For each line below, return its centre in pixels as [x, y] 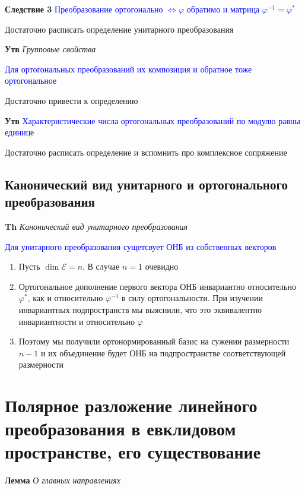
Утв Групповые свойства [50, 49]
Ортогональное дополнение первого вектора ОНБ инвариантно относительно [157, 286]
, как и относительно [65, 298]
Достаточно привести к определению [72, 100]
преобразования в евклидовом [120, 429]
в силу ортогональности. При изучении [193, 298]
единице [20, 132]
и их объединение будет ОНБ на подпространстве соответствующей [163, 353]
